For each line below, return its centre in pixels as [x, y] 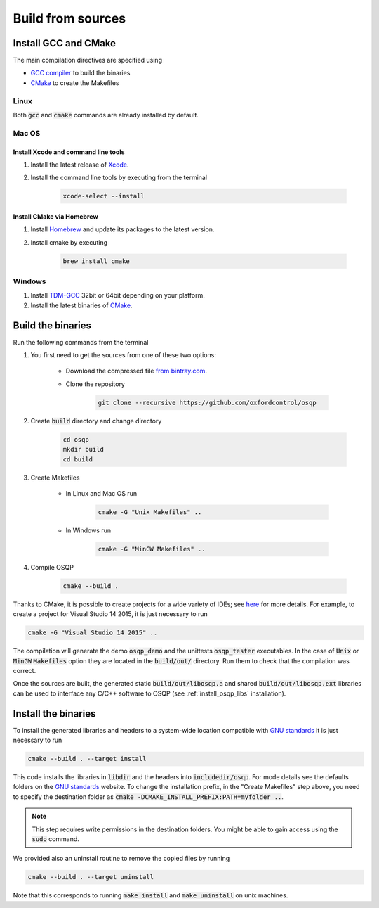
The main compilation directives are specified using [88, 60]
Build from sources [69, 18]
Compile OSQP [52, 567]
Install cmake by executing [69, 242]
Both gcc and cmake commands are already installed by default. [106, 115]
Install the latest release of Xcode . [80, 165]
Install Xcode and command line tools [69, 152]
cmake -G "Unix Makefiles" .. [150, 512]
